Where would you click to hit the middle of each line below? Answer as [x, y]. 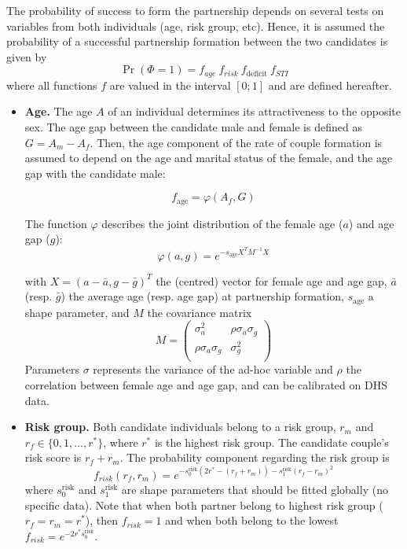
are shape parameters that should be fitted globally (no [255, 489]
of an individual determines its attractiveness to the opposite [254, 111]
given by [27, 56]
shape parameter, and [77, 312]
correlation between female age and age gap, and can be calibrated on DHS [206, 384]
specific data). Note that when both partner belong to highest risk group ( [204, 505]
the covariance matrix [200, 312]
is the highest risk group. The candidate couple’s [271, 442]
